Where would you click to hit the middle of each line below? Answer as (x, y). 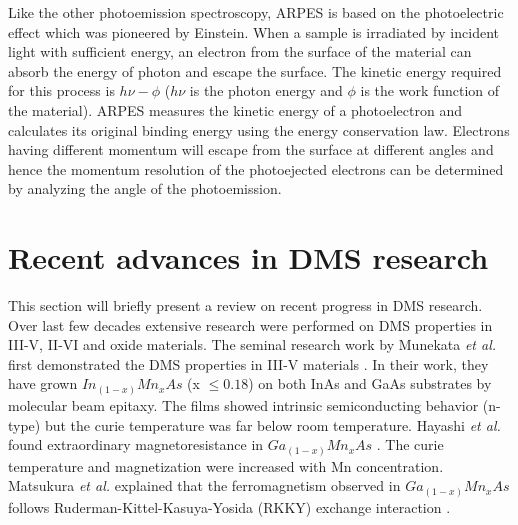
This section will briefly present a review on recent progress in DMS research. (245, 305)
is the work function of (430, 90)
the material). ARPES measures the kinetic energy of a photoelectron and (235, 109)
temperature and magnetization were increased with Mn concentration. (226, 465)
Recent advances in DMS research (248, 257)
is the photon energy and (266, 90)
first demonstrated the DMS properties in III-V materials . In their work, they (248, 363)
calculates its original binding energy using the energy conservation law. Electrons (259, 129)
